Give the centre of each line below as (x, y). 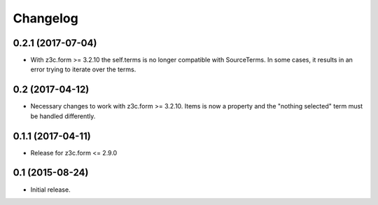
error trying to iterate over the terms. (83, 69)
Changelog (45, 18)
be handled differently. (63, 116)
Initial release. (50, 190)
